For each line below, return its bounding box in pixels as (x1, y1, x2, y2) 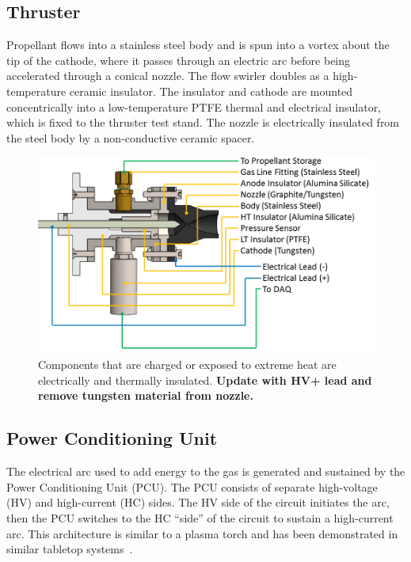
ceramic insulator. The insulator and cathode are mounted (69, 82, 353, 99)
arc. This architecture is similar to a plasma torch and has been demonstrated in (6, 525, 398, 541)
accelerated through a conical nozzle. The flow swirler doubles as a (6, 67, 329, 84)
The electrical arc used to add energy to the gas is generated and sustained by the (6, 463, 405, 480)
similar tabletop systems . (6, 541, 133, 557)
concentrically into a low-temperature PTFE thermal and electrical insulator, (6, 98, 382, 115)
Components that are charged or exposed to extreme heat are (38, 356, 337, 373)
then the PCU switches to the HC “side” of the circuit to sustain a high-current (6, 509, 394, 526)
